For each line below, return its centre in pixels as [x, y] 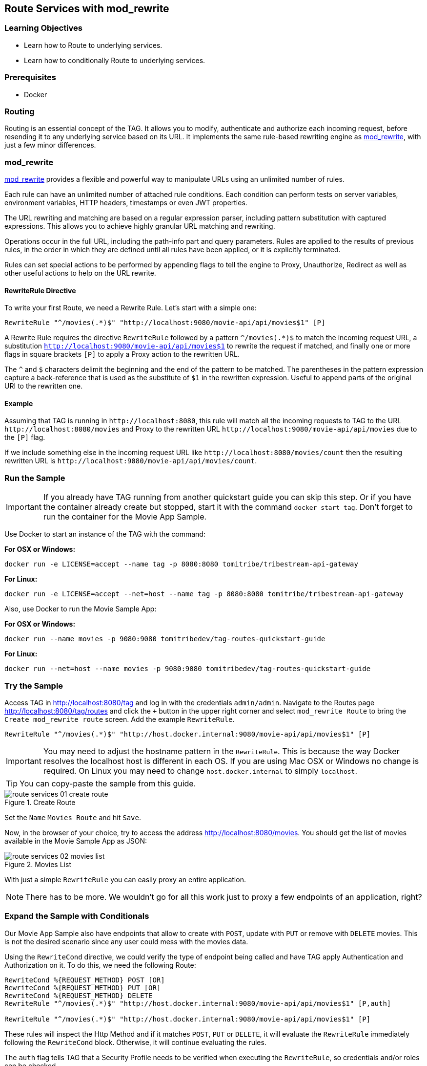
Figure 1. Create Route [40, 802]
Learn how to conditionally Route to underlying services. [115, 60]
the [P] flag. [25, 437]
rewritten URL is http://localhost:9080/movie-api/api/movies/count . [131, 461]
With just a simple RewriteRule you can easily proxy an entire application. [125, 879]
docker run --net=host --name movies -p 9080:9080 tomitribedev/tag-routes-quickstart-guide [188, 669]
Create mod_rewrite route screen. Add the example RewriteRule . [120, 719]
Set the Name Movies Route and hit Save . [73, 817]
